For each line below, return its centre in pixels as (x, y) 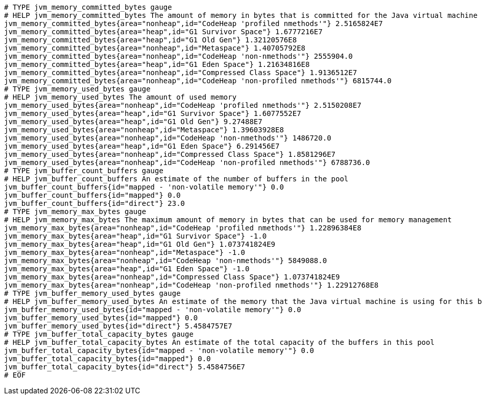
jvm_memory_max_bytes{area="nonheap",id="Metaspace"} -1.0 (125, 252)
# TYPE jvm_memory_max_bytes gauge (75, 212)
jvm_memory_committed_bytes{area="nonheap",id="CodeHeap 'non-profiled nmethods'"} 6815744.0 (198, 81)
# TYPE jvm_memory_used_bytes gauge (77, 89)
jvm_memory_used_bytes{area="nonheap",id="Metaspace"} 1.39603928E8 (144, 130)
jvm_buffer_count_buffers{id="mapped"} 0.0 (92, 195)
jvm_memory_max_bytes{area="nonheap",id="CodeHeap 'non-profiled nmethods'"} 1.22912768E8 (191, 285)
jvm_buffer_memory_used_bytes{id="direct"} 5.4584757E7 (118, 326)
